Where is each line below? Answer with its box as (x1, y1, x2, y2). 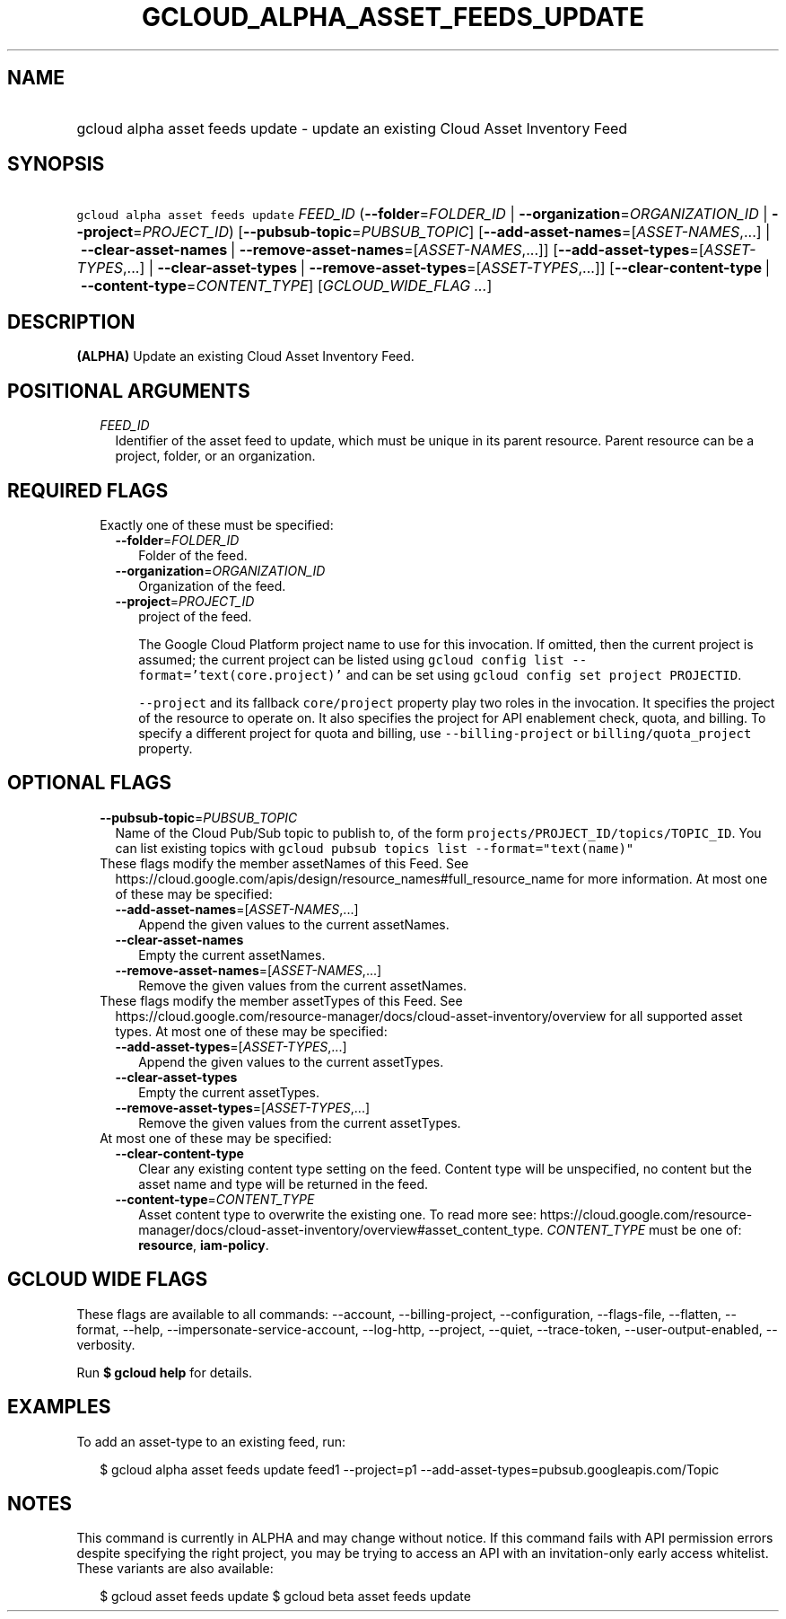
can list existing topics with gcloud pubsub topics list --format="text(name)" (115, 840, 634, 856)
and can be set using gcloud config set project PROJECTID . (345, 666, 742, 682)
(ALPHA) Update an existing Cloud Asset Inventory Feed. (76, 348, 415, 365)
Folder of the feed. (138, 547, 248, 563)
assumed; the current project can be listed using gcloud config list (138, 651, 564, 667)
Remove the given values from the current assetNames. (138, 977, 467, 993)
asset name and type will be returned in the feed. (138, 1175, 429, 1192)
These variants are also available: (76, 1561, 274, 1577)
